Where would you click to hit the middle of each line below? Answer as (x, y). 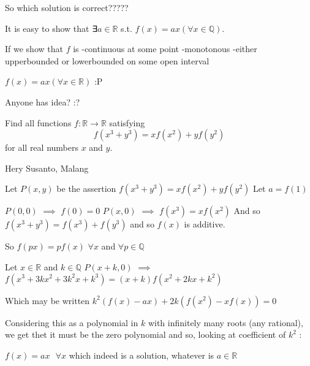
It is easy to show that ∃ (51, 28)
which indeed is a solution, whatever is (142, 355)
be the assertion (86, 189)
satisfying (127, 122)
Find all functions (38, 122)
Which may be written (47, 300)
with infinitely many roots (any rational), (225, 322)
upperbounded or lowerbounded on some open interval (107, 60)
